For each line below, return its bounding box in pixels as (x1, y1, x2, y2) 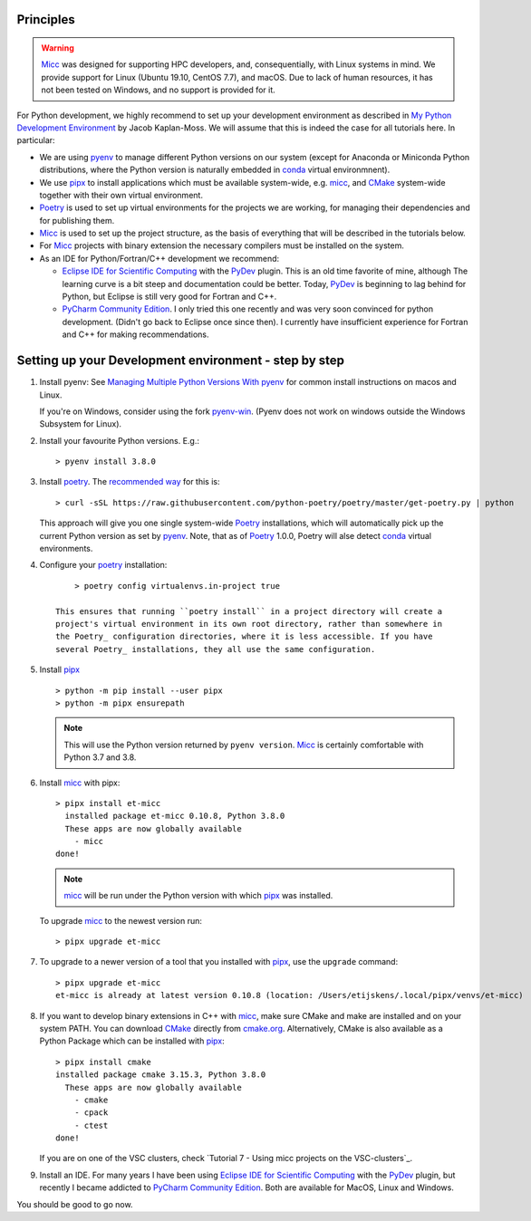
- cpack (73, 1108, 109, 1118)
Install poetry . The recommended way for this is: (39, 476, 220, 487)
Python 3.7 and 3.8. (63, 752, 137, 763)
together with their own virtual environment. (39, 189, 204, 200)
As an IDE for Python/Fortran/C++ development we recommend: (39, 253, 280, 264)
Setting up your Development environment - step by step (16, 353, 344, 369)
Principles (16, 12, 76, 27)
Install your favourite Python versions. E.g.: (39, 435, 199, 446)
